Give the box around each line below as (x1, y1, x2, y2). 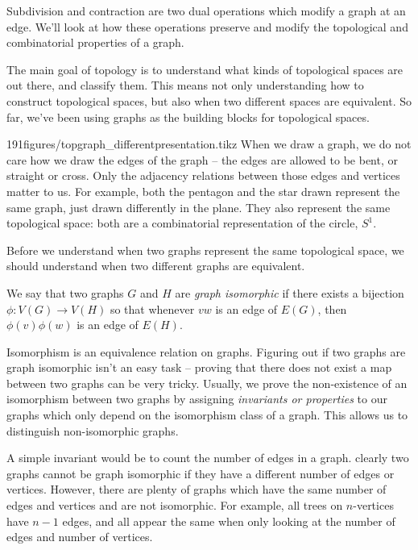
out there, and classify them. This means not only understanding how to (6, 77, 364, 94)
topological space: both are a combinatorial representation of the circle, (6, 215, 358, 231)
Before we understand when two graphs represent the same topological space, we (6, 241, 404, 258)
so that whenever (110, 300, 195, 317)
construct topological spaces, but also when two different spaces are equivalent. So (6, 92, 412, 109)
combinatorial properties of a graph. (6, 34, 184, 51)
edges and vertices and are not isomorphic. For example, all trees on (6, 497, 343, 514)
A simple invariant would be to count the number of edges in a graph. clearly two (6, 449, 409, 466)
